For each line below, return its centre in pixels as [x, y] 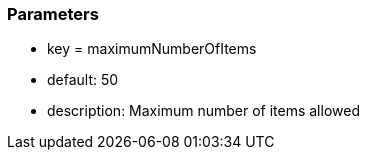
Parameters [53, 14]
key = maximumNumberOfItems [152, 49]
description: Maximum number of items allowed [203, 111]
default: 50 [83, 80]
